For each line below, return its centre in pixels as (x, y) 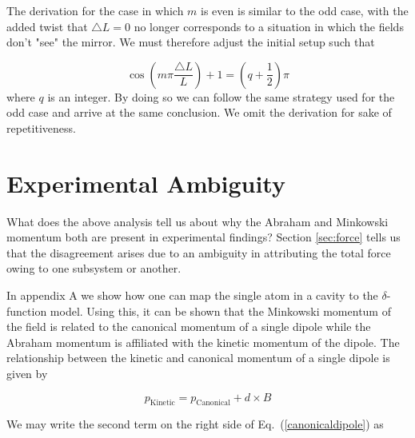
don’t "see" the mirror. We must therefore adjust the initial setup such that (191, 42)
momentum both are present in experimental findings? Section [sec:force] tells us (204, 237)
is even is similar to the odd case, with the (305, 10)
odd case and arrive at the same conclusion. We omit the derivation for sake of (199, 112)
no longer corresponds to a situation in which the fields (269, 26)
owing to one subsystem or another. (94, 268)
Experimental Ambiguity (146, 183)
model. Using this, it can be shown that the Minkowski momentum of (220, 311)
